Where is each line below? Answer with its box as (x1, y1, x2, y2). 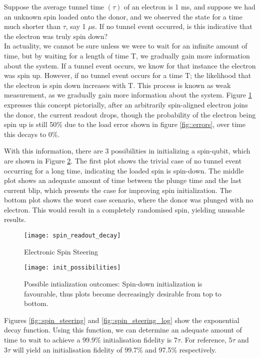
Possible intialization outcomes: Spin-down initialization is (24, 278, 202, 288)
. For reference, (180, 334, 226, 344)
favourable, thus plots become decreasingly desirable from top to (24, 288, 221, 298)
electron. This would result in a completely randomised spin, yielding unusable (4, 204, 245, 214)
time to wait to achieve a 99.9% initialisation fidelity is (4, 334, 172, 344)
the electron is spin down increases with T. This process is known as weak (4, 79, 231, 90)
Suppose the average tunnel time (4, 1, 104, 11)
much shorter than (4, 21, 60, 31)
